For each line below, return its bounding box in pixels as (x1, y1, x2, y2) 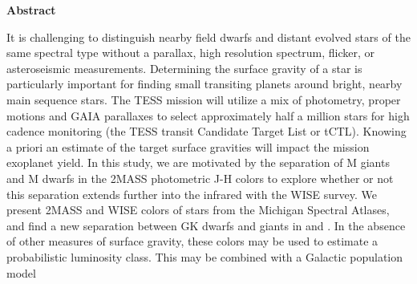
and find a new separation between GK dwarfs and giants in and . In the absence (6, 217, 406, 233)
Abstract (6, 2, 56, 18)
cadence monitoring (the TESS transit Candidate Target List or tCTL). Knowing (6, 123, 407, 140)
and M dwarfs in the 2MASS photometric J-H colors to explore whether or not (6, 169, 394, 186)
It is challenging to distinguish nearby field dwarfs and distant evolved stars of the (6, 28, 411, 45)
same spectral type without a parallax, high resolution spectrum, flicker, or (6, 44, 375, 61)
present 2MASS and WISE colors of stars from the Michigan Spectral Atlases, (6, 201, 390, 218)
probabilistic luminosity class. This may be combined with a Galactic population (6, 248, 403, 265)
